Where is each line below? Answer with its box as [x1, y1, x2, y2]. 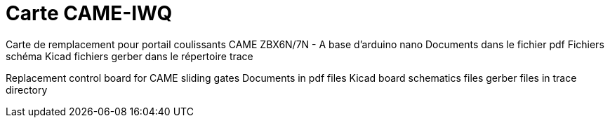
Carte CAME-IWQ [6, 1, 173, 25]
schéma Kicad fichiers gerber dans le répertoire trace [6, 50, 253, 62]
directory [6, 83, 48, 96]
